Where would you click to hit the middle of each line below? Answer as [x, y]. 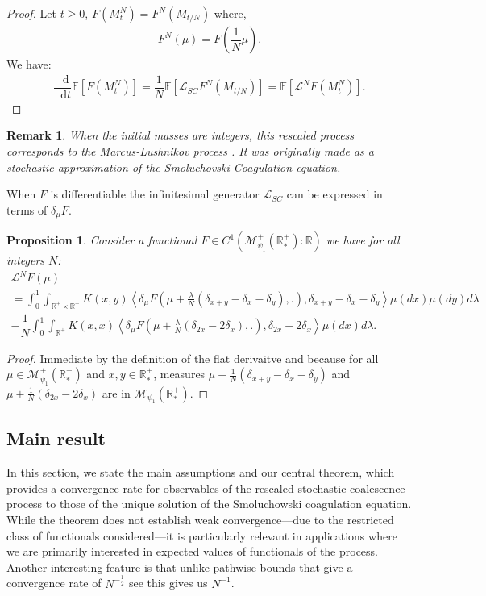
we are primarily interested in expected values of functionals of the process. [193, 551]
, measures [179, 374]
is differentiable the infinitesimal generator [155, 194]
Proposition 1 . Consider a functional [102, 240]
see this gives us [168, 583]
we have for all [363, 240]
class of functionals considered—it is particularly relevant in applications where [202, 535]
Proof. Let [31, 13]
